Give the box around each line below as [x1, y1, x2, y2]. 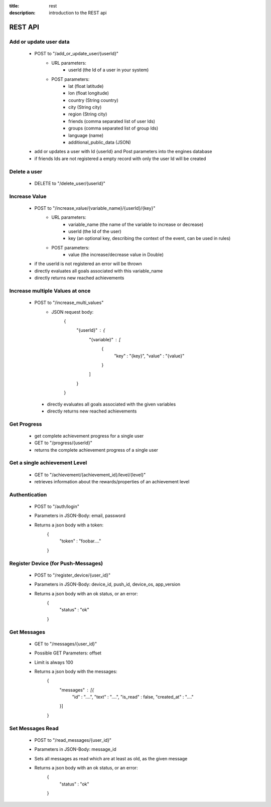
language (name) [68, 132, 104, 138]
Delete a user [9, 168, 43, 175]
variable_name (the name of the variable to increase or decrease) [68, 221, 204, 227]
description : [9, 10, 36, 16]
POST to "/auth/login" [34, 503, 80, 509]
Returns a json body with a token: [34, 522, 104, 528]
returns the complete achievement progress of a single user [34, 447, 158, 453]
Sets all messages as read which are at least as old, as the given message [34, 755, 188, 761]
